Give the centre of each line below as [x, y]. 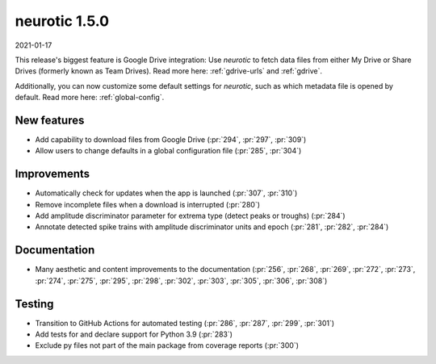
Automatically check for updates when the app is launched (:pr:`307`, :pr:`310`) [166, 193]
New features [50, 120]
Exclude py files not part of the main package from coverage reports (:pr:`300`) [167, 345]
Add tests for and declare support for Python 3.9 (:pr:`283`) [134, 334]
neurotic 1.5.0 [62, 21]
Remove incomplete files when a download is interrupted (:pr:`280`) [148, 204]
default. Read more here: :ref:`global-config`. [90, 98]
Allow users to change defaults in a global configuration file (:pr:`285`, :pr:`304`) [168, 151]
